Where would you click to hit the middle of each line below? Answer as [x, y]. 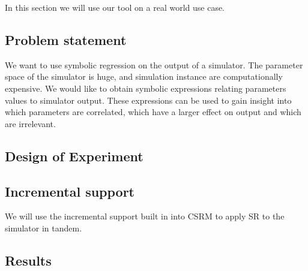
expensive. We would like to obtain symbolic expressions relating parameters [146, 88]
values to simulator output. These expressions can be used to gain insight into [148, 100]
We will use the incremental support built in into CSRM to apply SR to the [145, 216]
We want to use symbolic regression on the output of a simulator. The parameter [154, 64]
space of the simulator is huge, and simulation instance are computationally [144, 76]
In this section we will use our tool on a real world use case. [115, 7]
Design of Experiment [74, 156]
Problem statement [66, 39]
